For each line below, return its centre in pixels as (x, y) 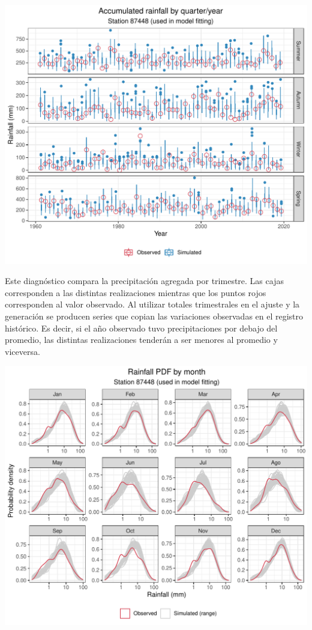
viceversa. (22, 351)
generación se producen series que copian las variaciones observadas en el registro (154, 316)
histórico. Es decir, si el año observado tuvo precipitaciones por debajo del (141, 328)
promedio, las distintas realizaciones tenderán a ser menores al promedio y (141, 340)
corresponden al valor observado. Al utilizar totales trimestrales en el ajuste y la (152, 304)
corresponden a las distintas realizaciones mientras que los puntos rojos (136, 292)
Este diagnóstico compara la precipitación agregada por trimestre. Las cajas (144, 281)
